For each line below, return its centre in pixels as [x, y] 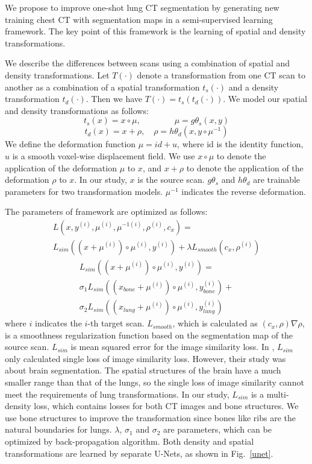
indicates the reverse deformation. [244, 191]
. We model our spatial [265, 99]
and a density [254, 87]
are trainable [277, 180]
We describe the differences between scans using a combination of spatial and [148, 63]
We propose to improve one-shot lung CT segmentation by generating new [142, 7]
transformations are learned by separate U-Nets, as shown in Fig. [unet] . [139, 453]
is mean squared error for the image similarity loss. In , [173, 347]
